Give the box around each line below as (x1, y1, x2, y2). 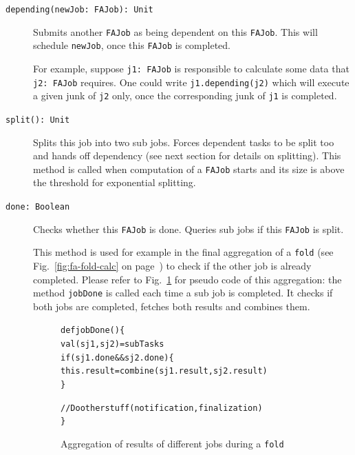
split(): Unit (6, 114, 70, 125)
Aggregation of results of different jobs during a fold (61, 436, 284, 451)
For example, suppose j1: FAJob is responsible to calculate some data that (33, 61, 349, 75)
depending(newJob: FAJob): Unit (6, 5, 153, 14)
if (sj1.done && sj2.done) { (61, 352, 174, 363)
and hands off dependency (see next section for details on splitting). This (33, 148, 341, 163)
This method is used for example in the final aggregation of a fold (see (33, 245, 334, 259)
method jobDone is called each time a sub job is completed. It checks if (33, 285, 333, 300)
